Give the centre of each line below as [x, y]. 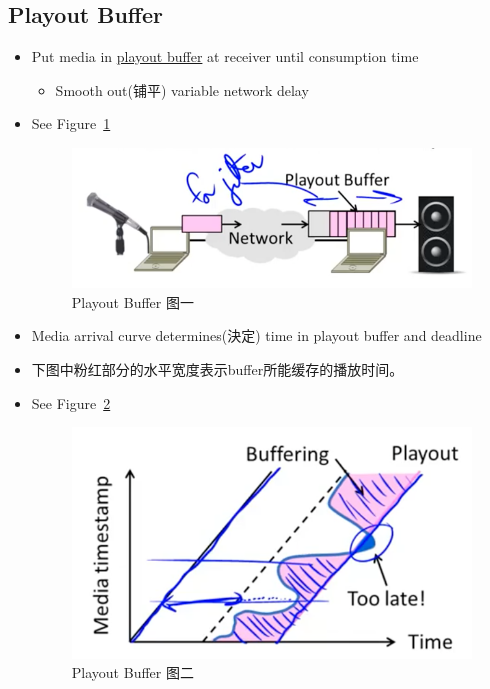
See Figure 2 [71, 402]
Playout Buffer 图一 [132, 301]
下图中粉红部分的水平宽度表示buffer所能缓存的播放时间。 [217, 368]
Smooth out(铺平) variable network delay [182, 89]
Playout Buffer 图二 [132, 672]
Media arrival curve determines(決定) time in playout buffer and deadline [256, 335]
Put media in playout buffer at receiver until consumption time [225, 56]
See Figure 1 [71, 123]
